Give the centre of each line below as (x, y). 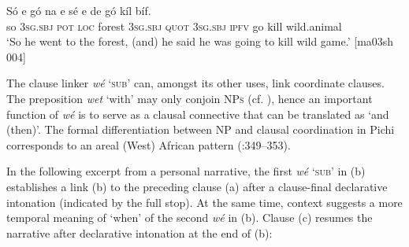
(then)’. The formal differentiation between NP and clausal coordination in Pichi (201, 129)
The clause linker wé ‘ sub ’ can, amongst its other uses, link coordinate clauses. (195, 83)
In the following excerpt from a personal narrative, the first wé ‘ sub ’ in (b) (186, 171)
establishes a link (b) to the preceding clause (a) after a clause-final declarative (197, 186)
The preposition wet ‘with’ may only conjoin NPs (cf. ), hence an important (190, 98)
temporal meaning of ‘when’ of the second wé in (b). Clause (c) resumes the (190, 218)
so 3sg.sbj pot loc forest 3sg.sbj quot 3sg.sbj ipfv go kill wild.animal (174, 26)
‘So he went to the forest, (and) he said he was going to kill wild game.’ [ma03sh (200, 41)
